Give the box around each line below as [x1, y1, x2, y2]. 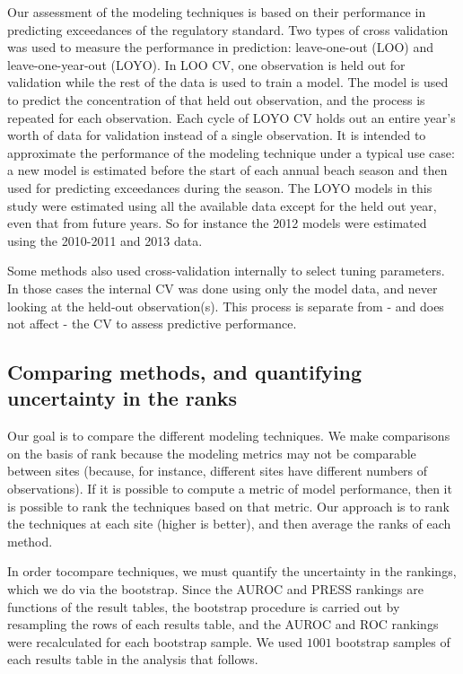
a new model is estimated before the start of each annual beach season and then [7, 161, 448, 179]
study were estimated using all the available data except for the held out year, [7, 196, 437, 214]
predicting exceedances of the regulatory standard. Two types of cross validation [7, 20, 449, 39]
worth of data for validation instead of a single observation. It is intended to [7, 126, 426, 144]
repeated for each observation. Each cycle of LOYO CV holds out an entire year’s [7, 108, 456, 127]
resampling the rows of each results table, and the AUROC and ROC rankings [7, 615, 439, 634]
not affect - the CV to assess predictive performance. [7, 314, 297, 333]
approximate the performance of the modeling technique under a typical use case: [7, 143, 455, 162]
